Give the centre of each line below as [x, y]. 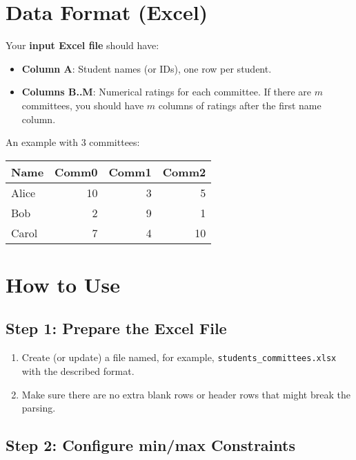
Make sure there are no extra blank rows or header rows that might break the [186, 394]
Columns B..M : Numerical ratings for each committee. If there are [167, 92]
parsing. [39, 408]
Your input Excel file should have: [82, 45]
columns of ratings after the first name [240, 105]
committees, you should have [83, 105]
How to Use [63, 284]
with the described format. [78, 370]
